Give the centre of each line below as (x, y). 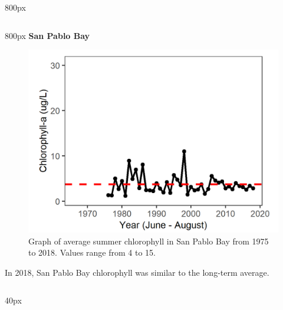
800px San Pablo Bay (47, 35)
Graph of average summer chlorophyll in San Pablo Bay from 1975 (149, 241)
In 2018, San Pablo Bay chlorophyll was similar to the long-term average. (137, 272)
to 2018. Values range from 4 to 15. (92, 252)
